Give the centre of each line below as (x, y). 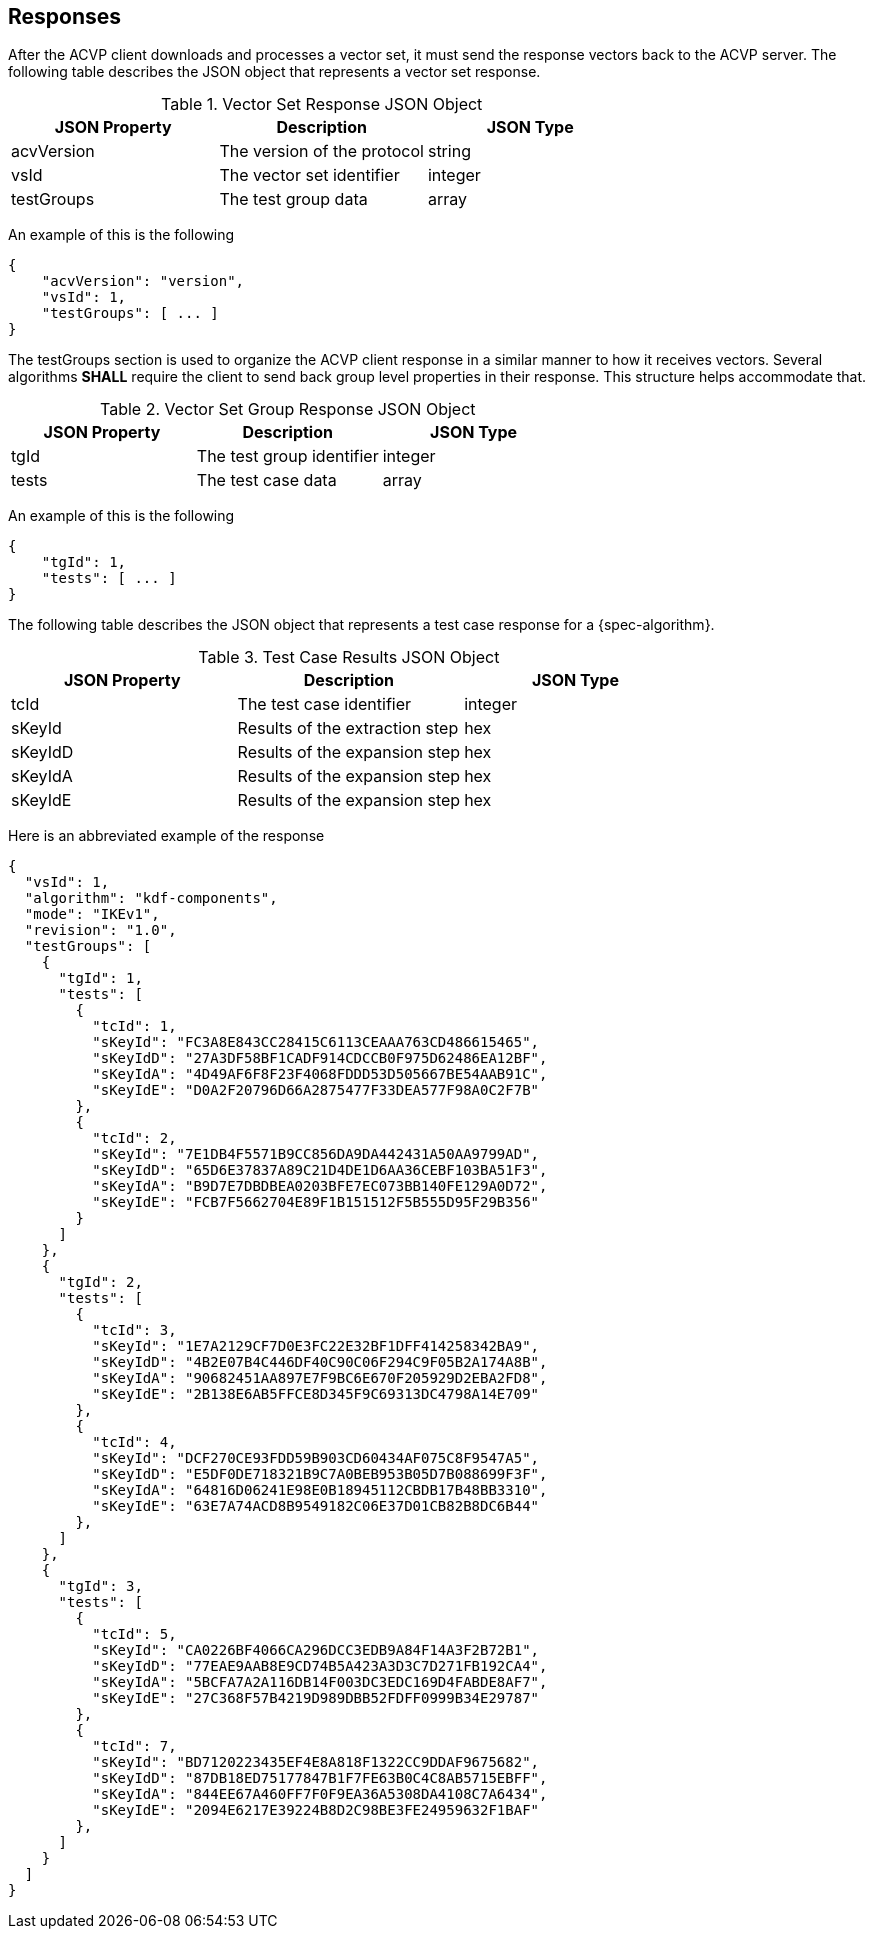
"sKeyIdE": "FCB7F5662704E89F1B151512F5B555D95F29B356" (316, 1202)
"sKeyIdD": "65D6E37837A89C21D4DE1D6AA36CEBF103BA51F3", (320, 1170)
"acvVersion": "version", (143, 281)
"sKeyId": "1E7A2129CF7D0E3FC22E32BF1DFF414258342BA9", (316, 1346)
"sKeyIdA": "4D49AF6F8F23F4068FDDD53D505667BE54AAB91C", (320, 1074)
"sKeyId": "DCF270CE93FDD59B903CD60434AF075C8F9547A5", (316, 1458)
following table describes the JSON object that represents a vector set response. (274, 72)
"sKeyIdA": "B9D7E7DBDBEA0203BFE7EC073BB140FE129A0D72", (320, 1186)
